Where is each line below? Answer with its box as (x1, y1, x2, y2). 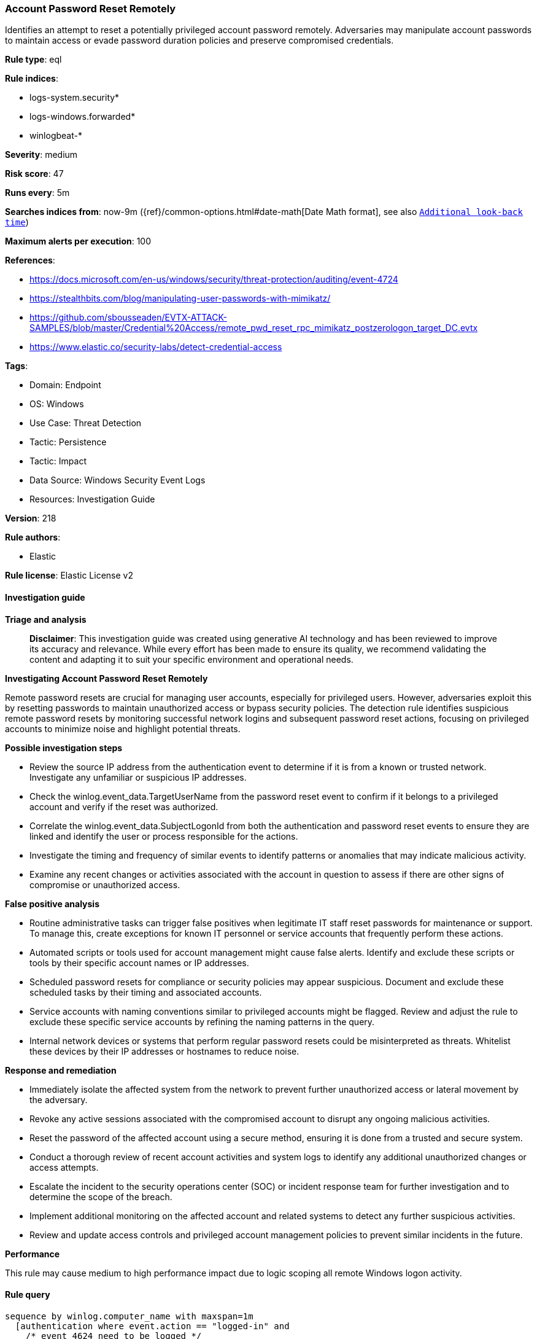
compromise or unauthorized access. (29, 879, 180, 890)
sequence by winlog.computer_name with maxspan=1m (5, 1311, 253, 1321)
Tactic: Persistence (29, 437, 107, 448)
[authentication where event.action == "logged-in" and (15, 1321, 290, 1331)
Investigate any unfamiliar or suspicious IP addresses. (29, 771, 247, 783)
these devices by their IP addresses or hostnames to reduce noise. (29, 1045, 299, 1056)
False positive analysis (5, 898, 99, 909)
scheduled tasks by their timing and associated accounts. (29, 986, 262, 997)
